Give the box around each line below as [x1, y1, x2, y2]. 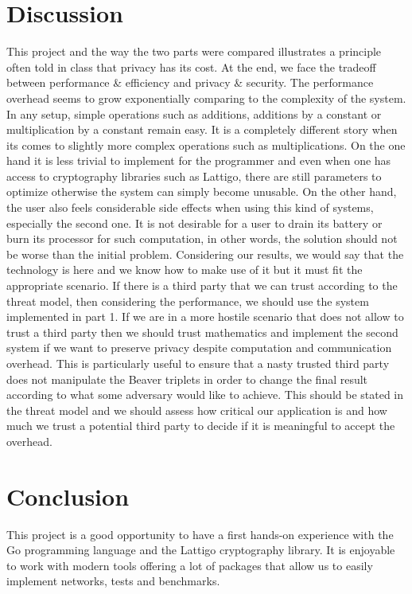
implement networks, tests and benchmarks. [6, 573, 220, 589]
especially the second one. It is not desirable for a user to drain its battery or [6, 214, 383, 231]
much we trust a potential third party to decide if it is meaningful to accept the [6, 417, 395, 434]
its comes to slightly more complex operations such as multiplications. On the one [6, 136, 406, 153]
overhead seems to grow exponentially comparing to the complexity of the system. [6, 89, 406, 106]
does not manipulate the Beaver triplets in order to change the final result [6, 370, 368, 387]
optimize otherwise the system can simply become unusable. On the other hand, [6, 183, 397, 200]
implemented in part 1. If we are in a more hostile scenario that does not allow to [6, 308, 404, 325]
